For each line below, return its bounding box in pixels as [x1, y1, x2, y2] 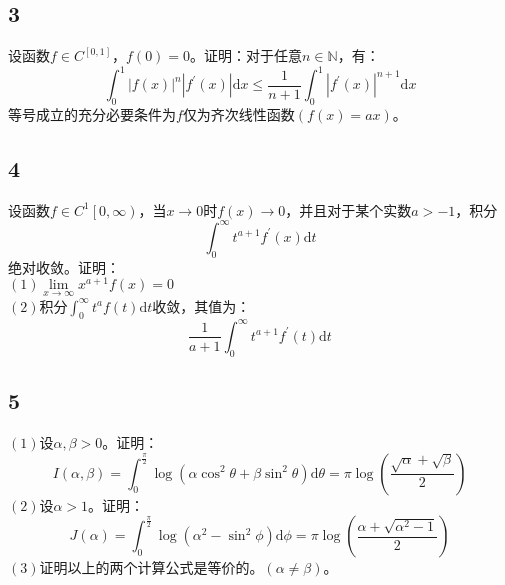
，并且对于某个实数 [285, 199, 412, 220]
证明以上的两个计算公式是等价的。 [39, 557, 264, 578]
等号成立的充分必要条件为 [8, 104, 176, 125]
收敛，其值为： [152, 295, 251, 316]
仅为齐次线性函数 [182, 104, 295, 125]
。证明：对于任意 [190, 45, 303, 66]
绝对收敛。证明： [8, 256, 120, 277]
